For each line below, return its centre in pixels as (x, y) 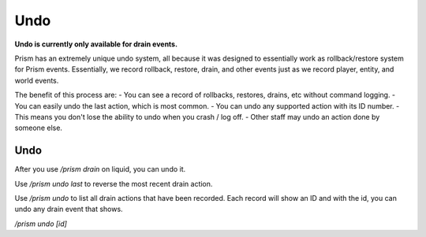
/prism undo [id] (41, 224)
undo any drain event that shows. (69, 209)
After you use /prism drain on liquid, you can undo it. (100, 169)
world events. (37, 80)
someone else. (39, 128)
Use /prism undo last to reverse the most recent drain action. (114, 183)
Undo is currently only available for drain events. (96, 44)
